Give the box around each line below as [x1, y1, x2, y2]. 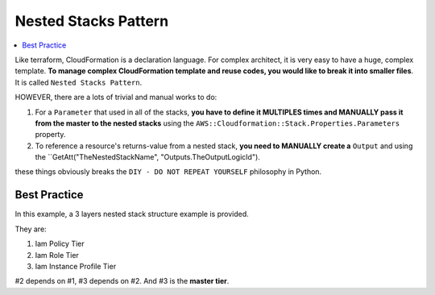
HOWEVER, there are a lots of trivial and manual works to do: [14, 93, 217, 102]
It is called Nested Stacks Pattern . [14, 77, 143, 87]
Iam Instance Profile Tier [35, 261, 117, 271]
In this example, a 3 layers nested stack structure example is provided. [14, 210, 249, 219]
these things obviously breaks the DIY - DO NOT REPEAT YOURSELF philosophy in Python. [14, 167, 322, 177]
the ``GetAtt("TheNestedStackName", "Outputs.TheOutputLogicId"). [35, 152, 261, 162]
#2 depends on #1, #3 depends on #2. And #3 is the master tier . [14, 276, 230, 286]
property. [35, 130, 66, 139]
